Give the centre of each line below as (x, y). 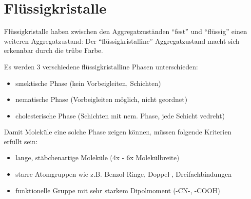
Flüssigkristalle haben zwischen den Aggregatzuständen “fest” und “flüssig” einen (125, 31)
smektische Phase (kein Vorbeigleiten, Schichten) (88, 83)
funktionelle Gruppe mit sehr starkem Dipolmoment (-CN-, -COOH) (118, 190)
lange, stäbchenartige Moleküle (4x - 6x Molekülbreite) (97, 158)
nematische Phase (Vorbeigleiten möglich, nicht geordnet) (101, 99)
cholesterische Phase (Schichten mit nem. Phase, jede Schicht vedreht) (120, 115)
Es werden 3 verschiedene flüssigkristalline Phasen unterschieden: (101, 66)
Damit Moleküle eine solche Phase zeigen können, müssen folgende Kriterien (118, 132)
